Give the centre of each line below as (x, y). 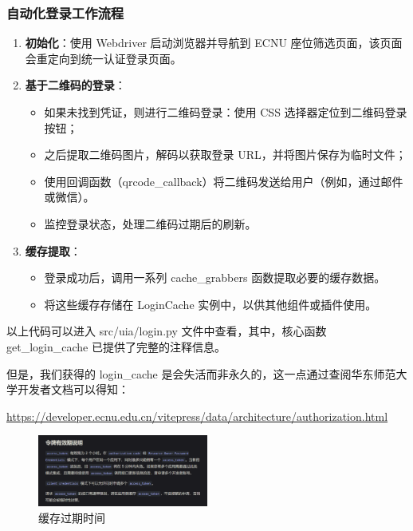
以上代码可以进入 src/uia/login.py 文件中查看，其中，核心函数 (167, 331)
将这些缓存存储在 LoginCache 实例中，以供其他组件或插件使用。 (210, 304)
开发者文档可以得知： (73, 389)
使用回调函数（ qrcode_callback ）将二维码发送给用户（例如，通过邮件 (224, 181)
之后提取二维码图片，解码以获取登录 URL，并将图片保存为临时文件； (225, 155)
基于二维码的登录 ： (75, 85)
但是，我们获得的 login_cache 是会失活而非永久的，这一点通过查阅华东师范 (201, 373)
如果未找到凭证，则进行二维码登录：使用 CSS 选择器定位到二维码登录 (226, 112)
